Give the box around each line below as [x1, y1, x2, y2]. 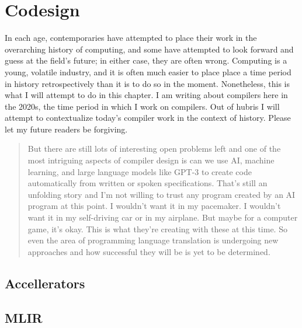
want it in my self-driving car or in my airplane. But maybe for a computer [27, 211, 298, 224]
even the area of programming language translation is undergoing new [27, 234, 279, 246]
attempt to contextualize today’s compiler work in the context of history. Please [5, 111, 291, 124]
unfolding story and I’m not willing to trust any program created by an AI [27, 188, 296, 200]
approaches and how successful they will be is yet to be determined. [27, 245, 270, 257]
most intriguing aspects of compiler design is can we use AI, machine [27, 154, 275, 166]
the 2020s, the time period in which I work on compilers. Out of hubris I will [5, 100, 280, 112]
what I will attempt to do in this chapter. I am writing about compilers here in [5, 89, 288, 101]
